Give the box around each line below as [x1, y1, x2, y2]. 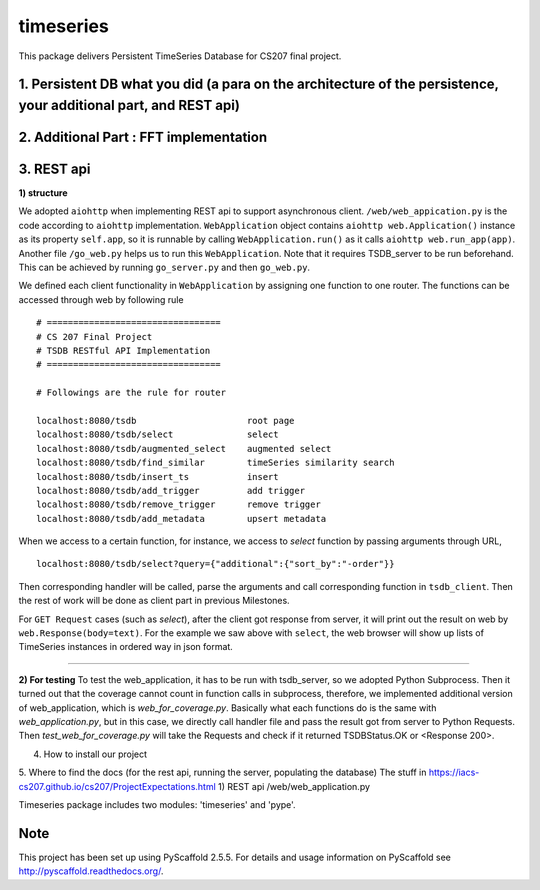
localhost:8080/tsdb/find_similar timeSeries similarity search [36, 457, 395, 469]
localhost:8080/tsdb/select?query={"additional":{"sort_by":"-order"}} [36, 558, 395, 570]
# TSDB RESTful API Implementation [36, 345, 211, 356]
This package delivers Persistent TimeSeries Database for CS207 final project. [18, 50, 342, 62]
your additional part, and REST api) [18, 96, 240, 114]
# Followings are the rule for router [36, 387, 227, 399]
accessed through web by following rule [18, 293, 184, 305]
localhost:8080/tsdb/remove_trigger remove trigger [36, 499, 322, 510]
